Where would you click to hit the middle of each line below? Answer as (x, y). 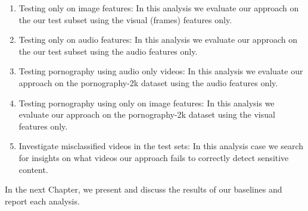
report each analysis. (42, 201)
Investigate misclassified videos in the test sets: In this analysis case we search (161, 146)
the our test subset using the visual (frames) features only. (125, 19)
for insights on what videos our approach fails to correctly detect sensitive (154, 157)
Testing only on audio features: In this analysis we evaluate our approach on (158, 40)
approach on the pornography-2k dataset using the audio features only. (148, 82)
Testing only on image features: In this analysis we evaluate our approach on (159, 8)
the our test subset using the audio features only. (108, 51)
